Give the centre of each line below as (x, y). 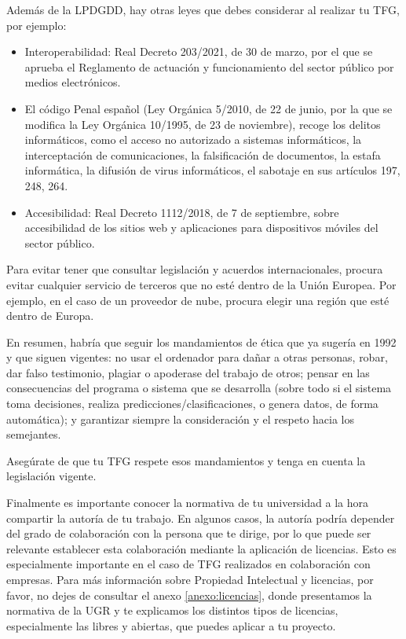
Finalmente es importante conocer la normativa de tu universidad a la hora (187, 503)
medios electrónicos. (73, 82)
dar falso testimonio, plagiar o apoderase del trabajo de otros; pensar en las (188, 372)
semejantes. (34, 434)
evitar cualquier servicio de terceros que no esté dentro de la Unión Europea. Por (201, 284)
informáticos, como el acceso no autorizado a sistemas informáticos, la (193, 140)
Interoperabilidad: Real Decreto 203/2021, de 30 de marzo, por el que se (199, 51)
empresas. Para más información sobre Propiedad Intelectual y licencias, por (190, 579)
